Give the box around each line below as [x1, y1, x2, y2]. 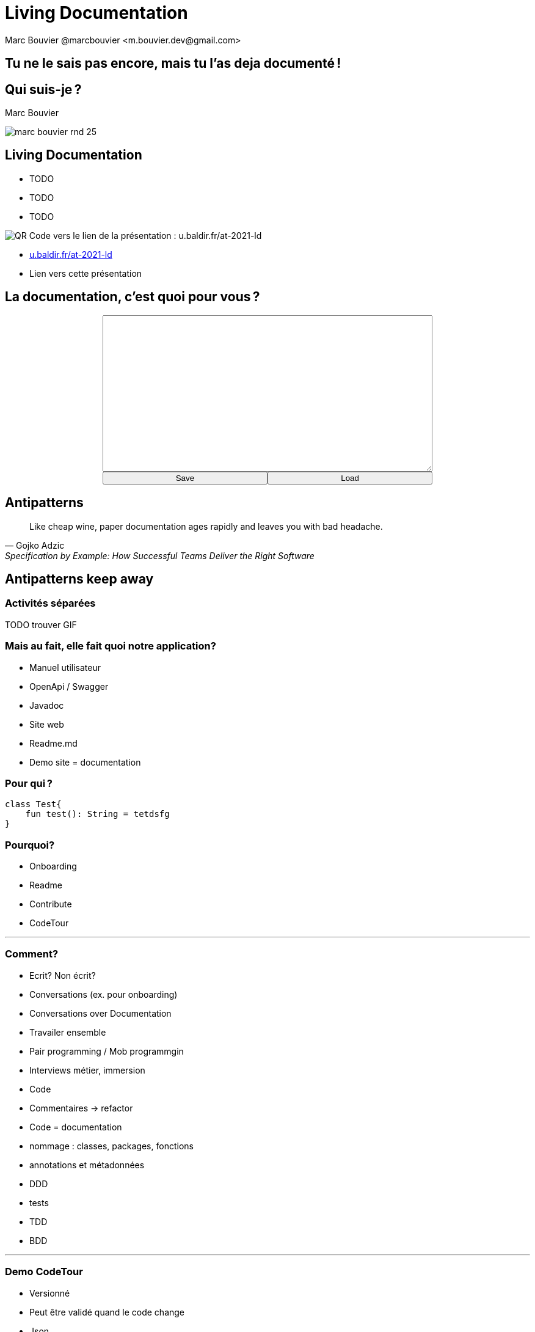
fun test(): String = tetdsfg [25, 809, 170, 819]
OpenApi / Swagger [29, 681, 109, 692]
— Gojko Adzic [5, 540, 65, 551]
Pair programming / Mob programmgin [29, 1045, 184, 1056]
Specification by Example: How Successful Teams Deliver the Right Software [5, 550, 315, 561]
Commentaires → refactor [29, 1102, 133, 1113]
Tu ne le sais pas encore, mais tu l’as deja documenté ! [5, 56, 341, 71]
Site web [29, 719, 64, 730]
